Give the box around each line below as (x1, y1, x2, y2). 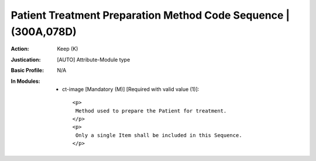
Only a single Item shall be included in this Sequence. (75, 132, 242, 138)
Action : (11, 45, 29, 52)
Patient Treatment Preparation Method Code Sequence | (11, 9, 290, 22)
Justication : (11, 56, 41, 63)
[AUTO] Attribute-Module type (57, 56, 130, 63)
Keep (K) (57, 45, 78, 52)
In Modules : (11, 78, 40, 85)
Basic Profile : (11, 67, 44, 74)
